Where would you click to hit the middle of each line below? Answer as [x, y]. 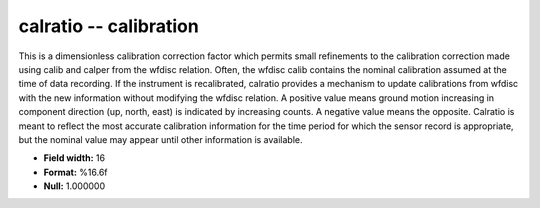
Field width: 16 [74, 158]
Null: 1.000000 [74, 186]
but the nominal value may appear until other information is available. [160, 139]
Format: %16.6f [76, 172]
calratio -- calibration [108, 26]
